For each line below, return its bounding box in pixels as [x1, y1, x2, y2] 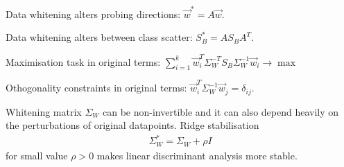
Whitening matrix [6, 104, 82, 118]
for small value [6, 148, 68, 162]
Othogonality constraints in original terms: [6, 80, 187, 95]
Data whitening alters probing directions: [6, 6, 181, 21]
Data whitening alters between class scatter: [6, 30, 193, 44]
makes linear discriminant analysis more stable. [96, 148, 298, 162]
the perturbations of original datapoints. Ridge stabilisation [6, 118, 259, 132]
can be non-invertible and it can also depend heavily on [103, 104, 339, 118]
